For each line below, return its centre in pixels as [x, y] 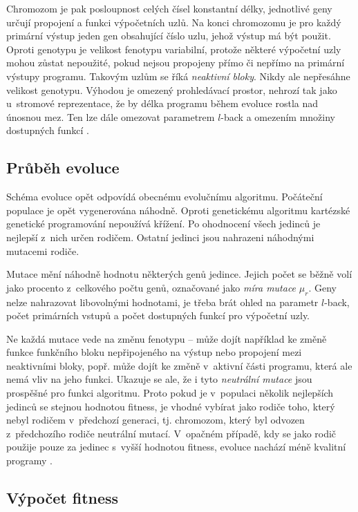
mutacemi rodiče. [43, 250]
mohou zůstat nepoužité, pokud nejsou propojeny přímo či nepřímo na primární [176, 63]
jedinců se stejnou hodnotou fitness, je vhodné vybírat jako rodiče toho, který [171, 406]
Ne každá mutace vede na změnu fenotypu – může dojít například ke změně [167, 338]
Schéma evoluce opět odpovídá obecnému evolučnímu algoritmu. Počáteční [164, 197]
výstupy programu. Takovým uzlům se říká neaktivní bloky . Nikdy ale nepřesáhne [178, 76]
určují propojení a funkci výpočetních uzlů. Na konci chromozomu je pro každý [174, 22]
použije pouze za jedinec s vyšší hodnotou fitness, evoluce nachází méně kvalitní [176, 447]
